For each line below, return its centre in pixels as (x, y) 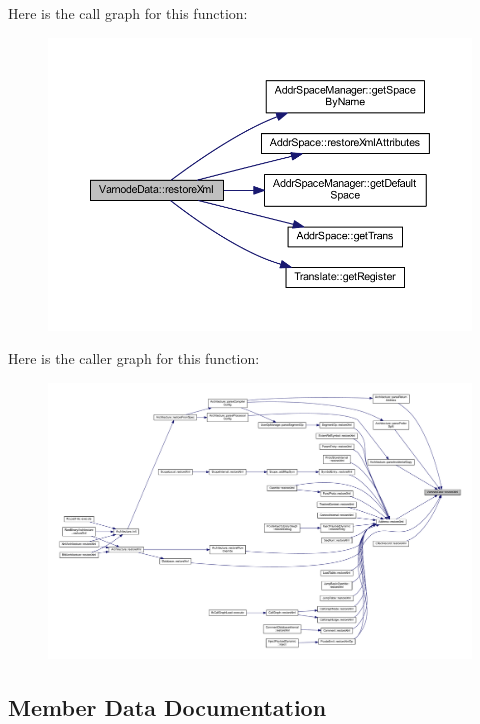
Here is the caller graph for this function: (134, 358)
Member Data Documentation (167, 706)
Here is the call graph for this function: (128, 13)
